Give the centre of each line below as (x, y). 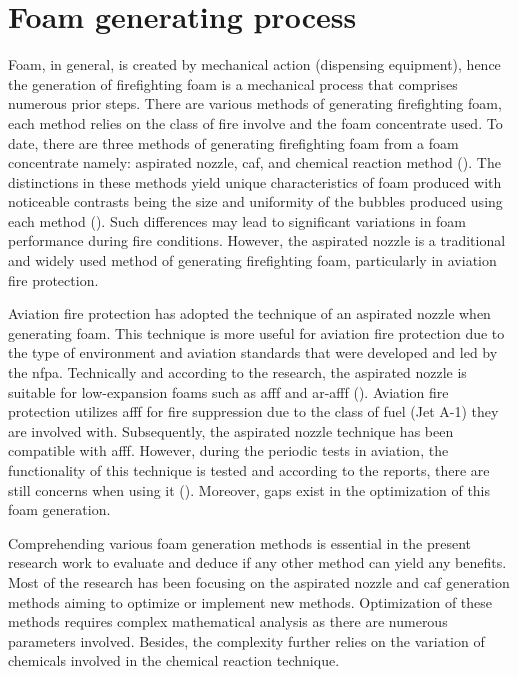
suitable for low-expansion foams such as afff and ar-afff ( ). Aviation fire (228, 391)
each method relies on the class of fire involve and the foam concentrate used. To (255, 122)
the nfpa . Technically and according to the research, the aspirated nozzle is (237, 372)
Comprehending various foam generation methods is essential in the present (239, 542)
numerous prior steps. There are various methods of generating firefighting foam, (255, 103)
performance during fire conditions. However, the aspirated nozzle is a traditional (257, 240)
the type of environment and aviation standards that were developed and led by (253, 352)
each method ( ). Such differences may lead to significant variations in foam (237, 220)
